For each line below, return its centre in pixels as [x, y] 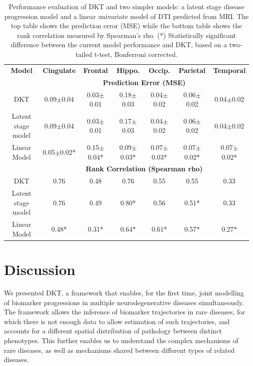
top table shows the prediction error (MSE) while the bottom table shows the [126, 26]
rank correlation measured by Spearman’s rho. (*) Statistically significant [126, 35]
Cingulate [59, 70]
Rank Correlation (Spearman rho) [144, 169]
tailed [84, 54]
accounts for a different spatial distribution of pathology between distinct [113, 331]
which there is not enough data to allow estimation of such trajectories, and [117, 321]
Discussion [40, 269]
